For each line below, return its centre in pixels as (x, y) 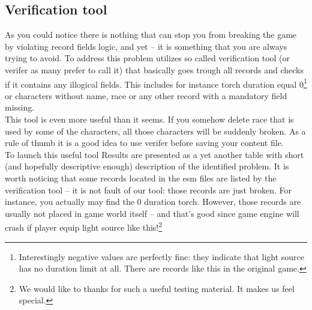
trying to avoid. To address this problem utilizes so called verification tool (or (148, 58)
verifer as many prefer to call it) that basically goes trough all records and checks (154, 69)
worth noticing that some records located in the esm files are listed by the (141, 178)
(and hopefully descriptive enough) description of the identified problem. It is (147, 166)
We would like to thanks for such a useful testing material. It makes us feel (157, 288)
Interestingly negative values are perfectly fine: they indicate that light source (162, 256)
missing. (20, 107)
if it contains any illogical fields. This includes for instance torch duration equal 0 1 (156, 83)
